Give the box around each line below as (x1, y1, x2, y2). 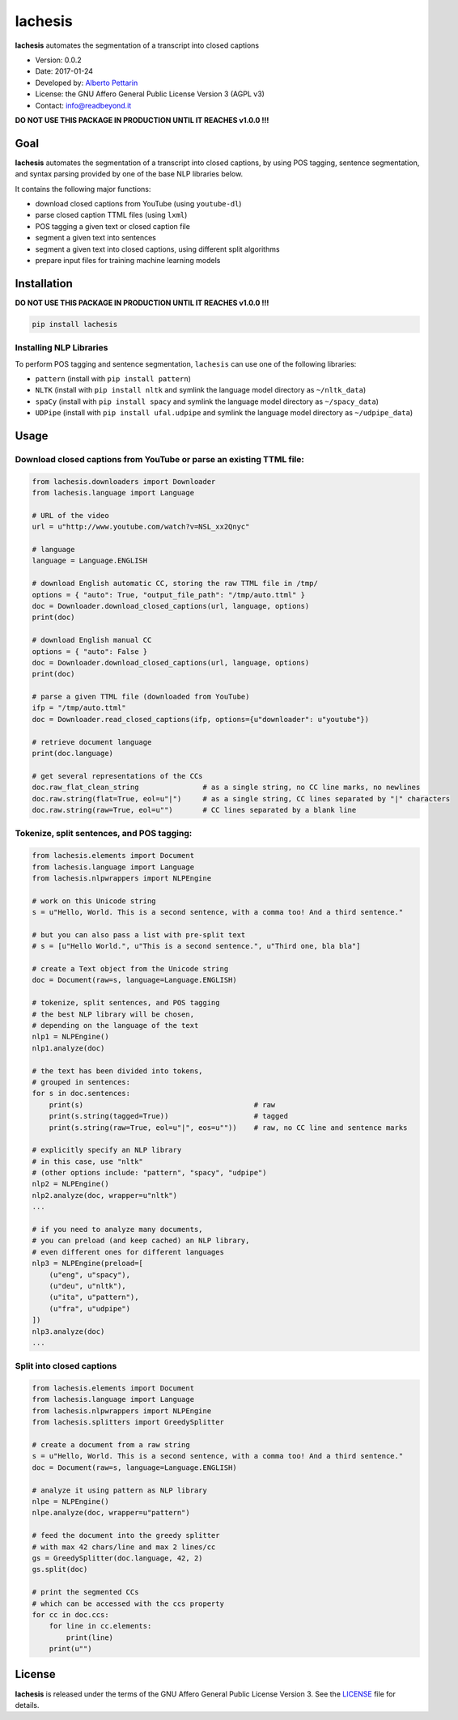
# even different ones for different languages (32, 1247, 224, 1256)
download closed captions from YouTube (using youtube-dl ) (35, 198, 242, 208)
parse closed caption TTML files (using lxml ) (35, 210, 188, 220)
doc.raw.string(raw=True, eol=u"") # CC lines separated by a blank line (32, 805, 357, 814)
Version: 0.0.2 (35, 55, 82, 65)
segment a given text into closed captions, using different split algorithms (35, 244, 280, 254)
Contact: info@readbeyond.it (35, 100, 132, 110)
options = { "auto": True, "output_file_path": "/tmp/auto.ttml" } (32, 590, 306, 599)
